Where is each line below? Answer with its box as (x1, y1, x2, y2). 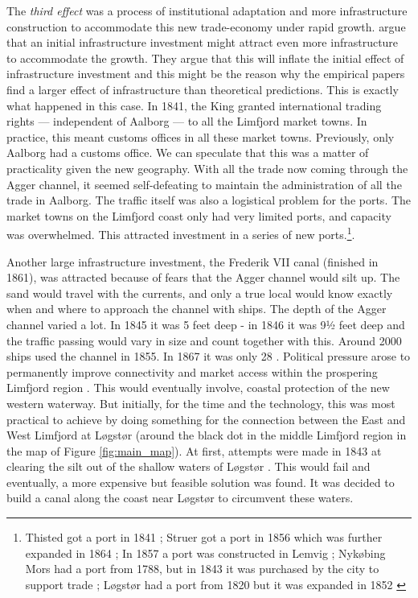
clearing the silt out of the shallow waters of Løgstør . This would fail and (6, 458, 371, 475)
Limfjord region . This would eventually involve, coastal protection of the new (6, 379, 390, 396)
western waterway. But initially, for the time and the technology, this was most (6, 394, 395, 411)
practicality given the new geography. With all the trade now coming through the (6, 159, 408, 176)
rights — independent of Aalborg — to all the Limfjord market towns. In (6, 113, 367, 130)
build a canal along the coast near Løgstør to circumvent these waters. (6, 489, 354, 506)
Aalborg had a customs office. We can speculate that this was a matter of (6, 144, 369, 161)
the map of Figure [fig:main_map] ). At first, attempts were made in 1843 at (6, 442, 382, 459)
